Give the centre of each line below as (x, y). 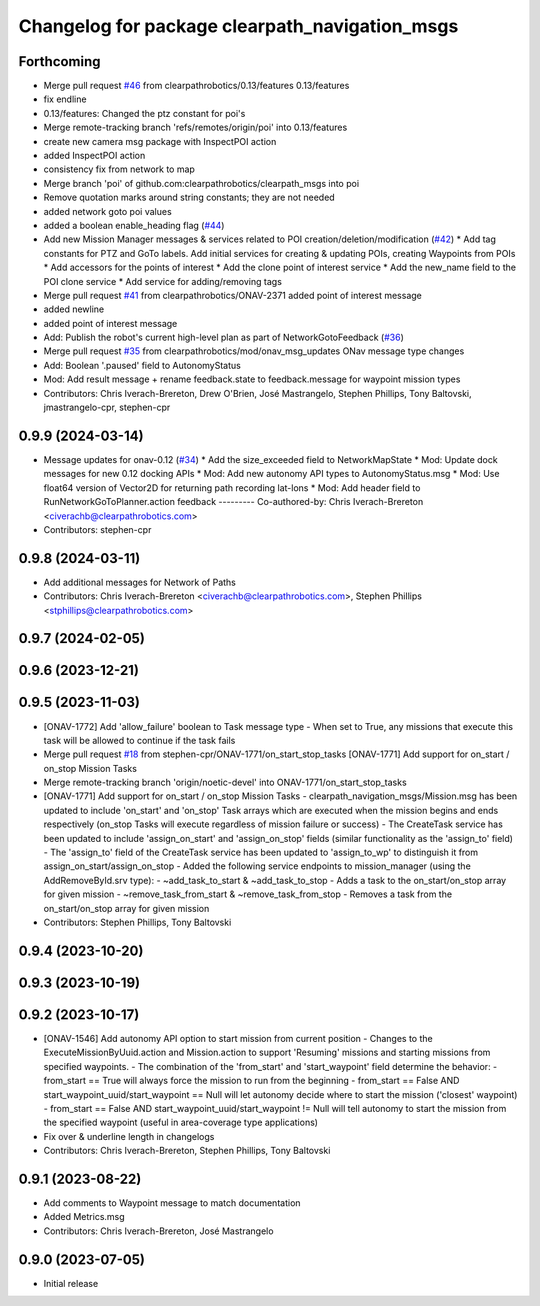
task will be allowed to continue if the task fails (139, 740)
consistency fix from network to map (119, 169)
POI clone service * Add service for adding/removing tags (162, 281)
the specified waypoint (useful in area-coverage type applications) (181, 1122)
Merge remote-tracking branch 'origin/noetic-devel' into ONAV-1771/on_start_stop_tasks (225, 782)
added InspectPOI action (94, 156)
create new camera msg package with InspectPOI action (160, 141)
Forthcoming (59, 61)
